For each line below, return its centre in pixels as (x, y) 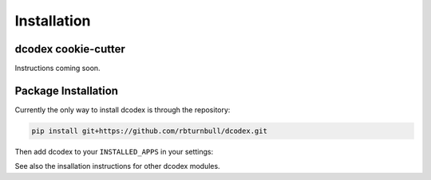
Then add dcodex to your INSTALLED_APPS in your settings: (114, 151)
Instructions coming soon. (57, 68)
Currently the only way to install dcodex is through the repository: (123, 110)
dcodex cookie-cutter (70, 49)
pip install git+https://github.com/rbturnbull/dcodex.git (149, 131)
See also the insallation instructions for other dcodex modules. (117, 166)
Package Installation (67, 90)
